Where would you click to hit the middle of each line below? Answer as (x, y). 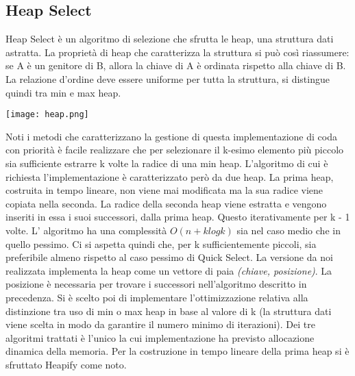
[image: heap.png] (47, 115)
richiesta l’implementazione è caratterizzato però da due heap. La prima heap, (170, 176)
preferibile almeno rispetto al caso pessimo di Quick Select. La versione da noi (169, 257)
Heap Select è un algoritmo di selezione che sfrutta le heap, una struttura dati (170, 39)
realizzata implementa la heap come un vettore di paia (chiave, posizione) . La (169, 270)
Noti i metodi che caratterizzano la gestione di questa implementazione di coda (171, 136)
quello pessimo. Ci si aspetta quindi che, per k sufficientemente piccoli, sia (161, 243)
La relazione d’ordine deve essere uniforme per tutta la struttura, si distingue (168, 78)
